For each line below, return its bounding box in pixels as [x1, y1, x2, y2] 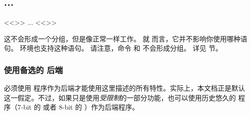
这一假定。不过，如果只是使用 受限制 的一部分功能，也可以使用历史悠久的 [4, 92, 236, 102]
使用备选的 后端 [4, 63, 63, 76]
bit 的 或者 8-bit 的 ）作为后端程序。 [23, 102, 139, 112]
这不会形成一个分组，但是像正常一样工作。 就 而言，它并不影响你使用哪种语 [4, 33, 248, 43]
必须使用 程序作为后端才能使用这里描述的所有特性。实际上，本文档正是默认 [4, 83, 245, 93]
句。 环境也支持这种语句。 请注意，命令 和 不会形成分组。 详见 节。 [4, 43, 222, 53]
